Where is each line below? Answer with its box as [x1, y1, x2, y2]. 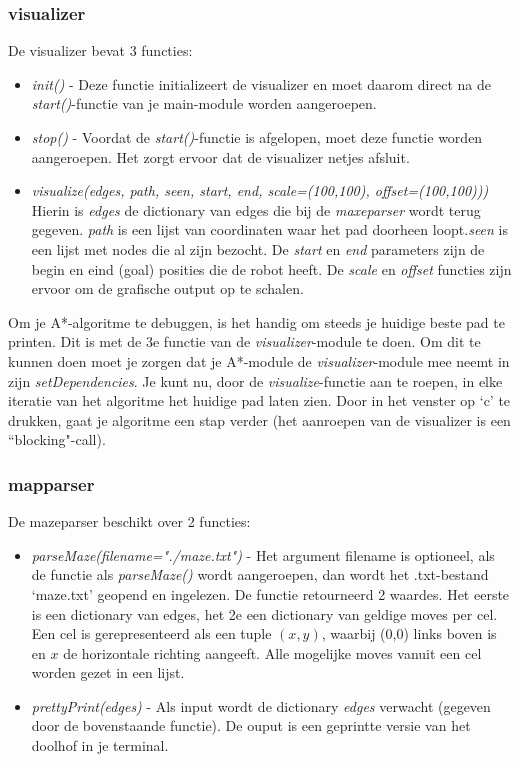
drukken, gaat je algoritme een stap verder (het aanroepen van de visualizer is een [8, 409, 511, 430]
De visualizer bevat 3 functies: [8, 40, 193, 61]
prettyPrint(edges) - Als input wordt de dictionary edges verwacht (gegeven [31, 695, 491, 716]
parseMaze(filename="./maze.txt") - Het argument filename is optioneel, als [31, 544, 495, 565]
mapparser [8, 471, 95, 496]
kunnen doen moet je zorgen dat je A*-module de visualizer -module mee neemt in [8, 350, 510, 371]
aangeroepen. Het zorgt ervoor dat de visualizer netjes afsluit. [31, 146, 410, 167]
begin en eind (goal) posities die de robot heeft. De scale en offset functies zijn [31, 258, 512, 279]
